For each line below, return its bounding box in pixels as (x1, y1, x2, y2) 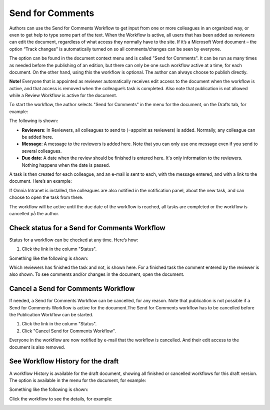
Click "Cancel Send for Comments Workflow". (21, 328, 116, 334)
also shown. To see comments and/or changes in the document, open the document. (9, 271, 184, 277)
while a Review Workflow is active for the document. (9, 93, 117, 99)
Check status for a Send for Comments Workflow (9, 223, 165, 232)
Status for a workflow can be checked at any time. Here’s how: (9, 237, 138, 243)
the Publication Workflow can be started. (9, 312, 93, 318)
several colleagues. (21, 148, 62, 154)
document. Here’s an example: (9, 178, 72, 184)
